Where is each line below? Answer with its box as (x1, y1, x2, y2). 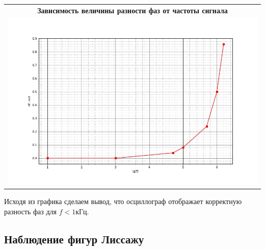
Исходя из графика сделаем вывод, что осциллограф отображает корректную (4, 196, 242, 207)
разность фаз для (4, 206, 57, 216)
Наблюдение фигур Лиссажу (4, 231, 144, 246)
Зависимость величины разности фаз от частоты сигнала (37, 5, 228, 15)
